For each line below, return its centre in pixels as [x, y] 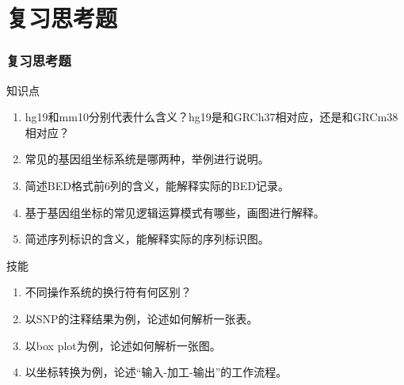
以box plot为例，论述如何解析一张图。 [123, 345]
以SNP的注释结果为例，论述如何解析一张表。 [141, 318]
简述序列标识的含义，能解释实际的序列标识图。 [147, 239]
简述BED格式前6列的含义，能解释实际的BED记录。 [157, 185]
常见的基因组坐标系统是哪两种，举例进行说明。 [147, 159]
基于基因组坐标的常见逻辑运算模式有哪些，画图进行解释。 [175, 212]
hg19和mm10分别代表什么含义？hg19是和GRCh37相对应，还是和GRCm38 [212, 117]
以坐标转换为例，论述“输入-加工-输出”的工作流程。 [156, 372]
